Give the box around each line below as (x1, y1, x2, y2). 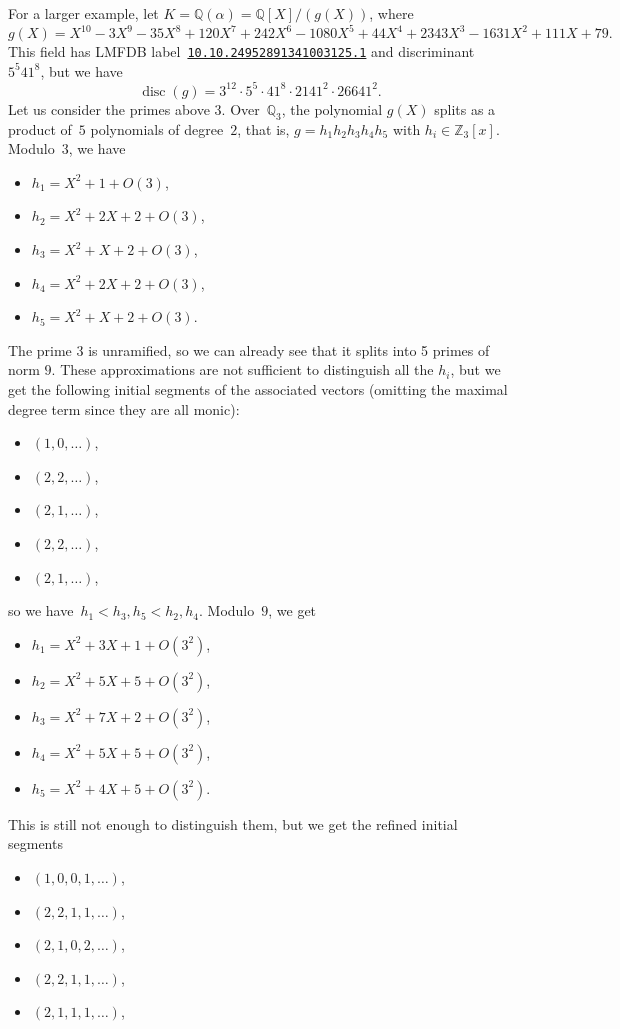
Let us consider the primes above (8, 98, 210, 119)
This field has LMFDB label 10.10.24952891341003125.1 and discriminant (8, 41, 475, 62)
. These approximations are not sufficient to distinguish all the (51, 359, 434, 380)
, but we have (40, 60, 123, 81)
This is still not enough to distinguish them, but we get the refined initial (8, 813, 458, 834)
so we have (8, 600, 74, 621)
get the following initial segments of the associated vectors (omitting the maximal (8, 378, 508, 399)
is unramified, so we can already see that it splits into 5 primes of (88, 339, 490, 360)
